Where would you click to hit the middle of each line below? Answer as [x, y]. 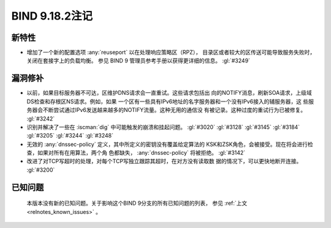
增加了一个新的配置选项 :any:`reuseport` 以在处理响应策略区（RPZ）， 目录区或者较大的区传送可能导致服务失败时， [171, 53]
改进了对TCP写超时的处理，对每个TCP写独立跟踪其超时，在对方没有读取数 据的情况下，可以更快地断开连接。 [164, 161]
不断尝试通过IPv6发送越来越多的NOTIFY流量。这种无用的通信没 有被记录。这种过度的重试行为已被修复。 [174, 110]
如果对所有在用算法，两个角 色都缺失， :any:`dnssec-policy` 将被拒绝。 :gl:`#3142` [141, 153]
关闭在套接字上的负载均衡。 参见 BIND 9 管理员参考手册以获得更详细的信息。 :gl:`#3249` [139, 61]
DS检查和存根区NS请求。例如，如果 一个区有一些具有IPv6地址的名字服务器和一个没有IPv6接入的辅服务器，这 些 [168, 101]
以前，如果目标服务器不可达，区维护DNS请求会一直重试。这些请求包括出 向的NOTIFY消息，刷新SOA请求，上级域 [169, 93]
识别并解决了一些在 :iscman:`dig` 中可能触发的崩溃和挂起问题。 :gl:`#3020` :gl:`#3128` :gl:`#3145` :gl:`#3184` [163, 127]
